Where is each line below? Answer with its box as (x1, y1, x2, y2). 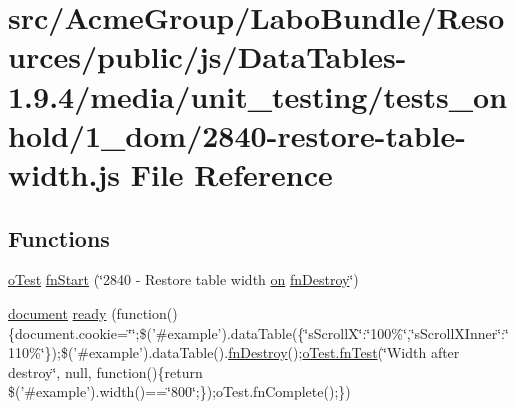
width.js (8, 153, 120, 194)
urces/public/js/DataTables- (8, 36, 407, 77)
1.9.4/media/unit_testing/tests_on (8, 75, 508, 116)
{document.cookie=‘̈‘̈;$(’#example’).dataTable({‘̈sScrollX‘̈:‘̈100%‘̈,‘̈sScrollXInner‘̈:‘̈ (8, 322, 509, 343)
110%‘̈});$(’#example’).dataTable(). (8, 342, 229, 363)
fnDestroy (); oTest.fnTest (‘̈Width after (228, 342, 460, 363)
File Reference (130, 153, 333, 194)
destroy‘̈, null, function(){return (8, 361, 203, 382)
